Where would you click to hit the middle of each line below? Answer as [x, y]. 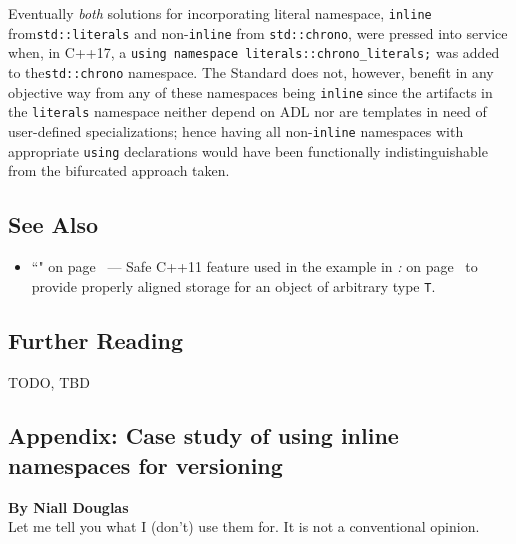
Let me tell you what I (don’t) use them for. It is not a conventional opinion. [244, 526]
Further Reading [95, 339]
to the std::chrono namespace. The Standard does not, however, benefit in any [251, 71]
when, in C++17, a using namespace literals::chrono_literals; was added [254, 52]
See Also [53, 224]
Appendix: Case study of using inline [203, 435]
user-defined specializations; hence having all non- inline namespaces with [236, 130]
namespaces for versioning [145, 464]
